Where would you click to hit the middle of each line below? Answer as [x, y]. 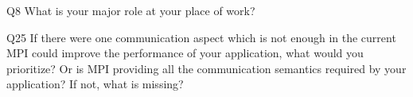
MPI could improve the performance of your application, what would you [185, 53]
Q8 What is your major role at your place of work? [131, 10]
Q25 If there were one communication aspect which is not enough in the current [201, 37]
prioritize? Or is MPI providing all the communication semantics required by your [206, 68]
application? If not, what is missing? [95, 84]
